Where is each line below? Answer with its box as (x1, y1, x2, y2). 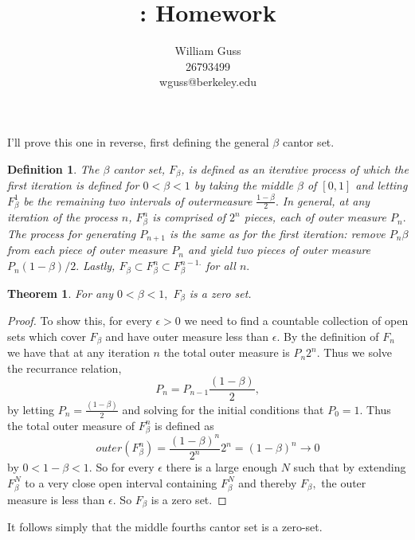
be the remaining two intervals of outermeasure (23, 192, 253, 209)
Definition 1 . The (7, 160, 100, 177)
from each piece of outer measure (7, 241, 168, 258)
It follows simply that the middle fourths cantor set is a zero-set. (7, 518, 323, 535)
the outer (321, 474, 366, 491)
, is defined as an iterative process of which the (181, 160, 409, 177)
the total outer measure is (163, 344, 290, 361)
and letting (355, 176, 408, 193)
